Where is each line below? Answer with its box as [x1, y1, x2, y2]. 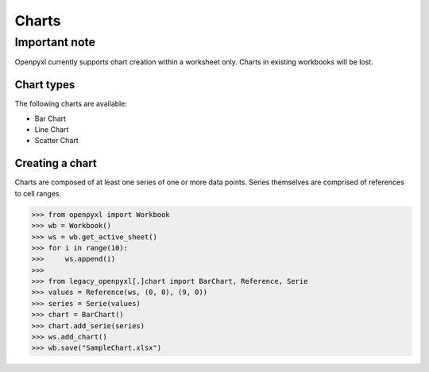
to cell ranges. [14, 188, 62, 198]
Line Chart [34, 125, 69, 134]
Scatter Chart [34, 136, 79, 145]
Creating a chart [14, 157, 97, 170]
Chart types [14, 78, 75, 91]
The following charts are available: [14, 99, 127, 109]
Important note [14, 35, 95, 49]
